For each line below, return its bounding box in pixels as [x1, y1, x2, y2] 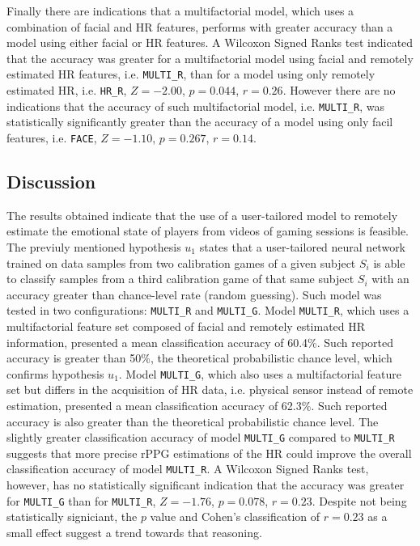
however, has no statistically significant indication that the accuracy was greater [6, 476, 405, 493]
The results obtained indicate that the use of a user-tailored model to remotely [6, 206, 398, 223]
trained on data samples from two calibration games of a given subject [6, 254, 356, 271]
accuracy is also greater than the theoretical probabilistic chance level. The [6, 413, 379, 430]
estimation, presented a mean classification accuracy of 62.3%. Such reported [6, 397, 388, 414]
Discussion [6, 168, 96, 193]
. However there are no [282, 82, 396, 99]
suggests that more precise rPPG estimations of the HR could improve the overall [6, 444, 412, 461]
